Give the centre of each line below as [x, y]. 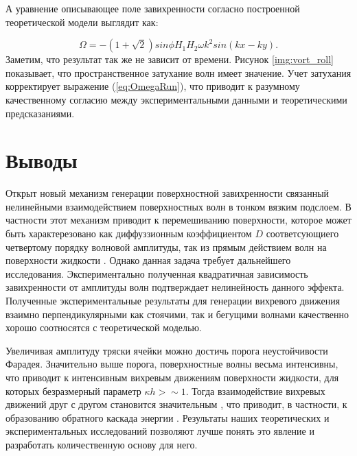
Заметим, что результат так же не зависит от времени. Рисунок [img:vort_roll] [170, 59]
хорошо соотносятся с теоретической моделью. [104, 327]
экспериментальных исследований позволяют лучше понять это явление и [160, 431]
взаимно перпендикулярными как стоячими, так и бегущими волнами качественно [177, 314]
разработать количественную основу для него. [102, 444]
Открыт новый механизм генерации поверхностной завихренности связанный [168, 193]
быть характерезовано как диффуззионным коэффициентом [129, 233]
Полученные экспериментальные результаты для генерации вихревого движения [173, 301]
